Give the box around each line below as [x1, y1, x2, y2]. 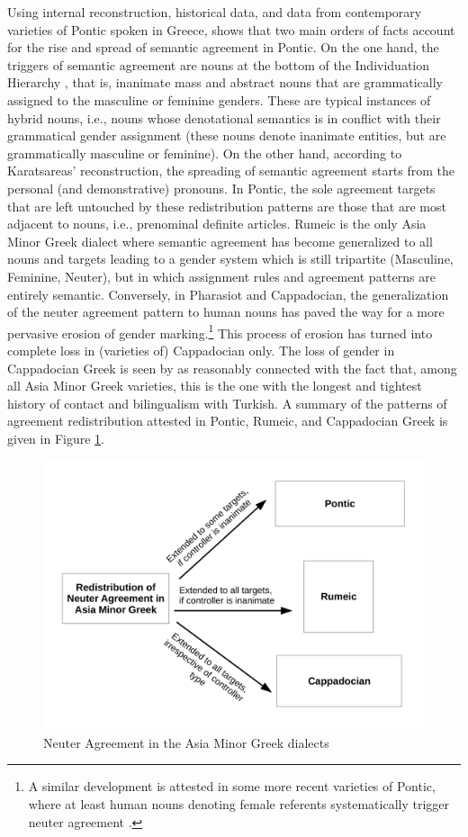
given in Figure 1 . [7, 428, 104, 447]
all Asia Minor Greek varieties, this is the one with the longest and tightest [7, 376, 422, 395]
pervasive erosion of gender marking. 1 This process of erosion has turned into [7, 320, 433, 342]
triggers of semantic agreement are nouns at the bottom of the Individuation [7, 55, 429, 74]
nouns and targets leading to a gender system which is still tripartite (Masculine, [7, 249, 454, 268]
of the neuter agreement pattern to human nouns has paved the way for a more [7, 302, 445, 321]
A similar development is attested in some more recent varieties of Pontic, [28, 777, 436, 796]
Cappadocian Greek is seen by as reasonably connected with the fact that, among [7, 358, 457, 377]
